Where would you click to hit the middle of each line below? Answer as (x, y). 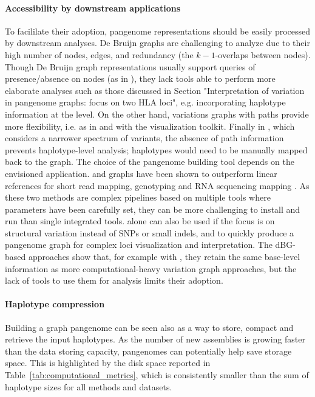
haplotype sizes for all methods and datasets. (89, 386)
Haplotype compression (55, 304)
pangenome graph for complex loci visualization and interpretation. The (139, 245)
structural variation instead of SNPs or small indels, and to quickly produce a (150, 232)
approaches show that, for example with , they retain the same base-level (164, 257)
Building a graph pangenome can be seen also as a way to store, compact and (149, 327)
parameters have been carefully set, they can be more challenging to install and (153, 209)
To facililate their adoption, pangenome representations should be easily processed (158, 31)
